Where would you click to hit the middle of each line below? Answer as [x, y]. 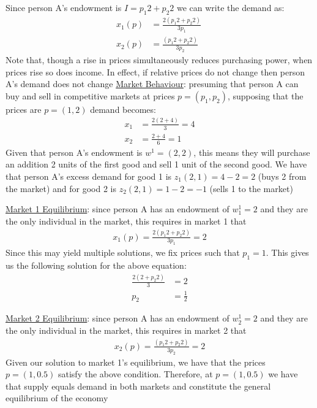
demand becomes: [123, 109]
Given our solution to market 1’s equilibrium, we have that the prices [136, 362]
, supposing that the [265, 95]
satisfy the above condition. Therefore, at [135, 374]
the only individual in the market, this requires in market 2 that [126, 330]
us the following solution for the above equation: [96, 265]
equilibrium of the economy [57, 398]
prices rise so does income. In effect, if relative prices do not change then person [155, 71]
